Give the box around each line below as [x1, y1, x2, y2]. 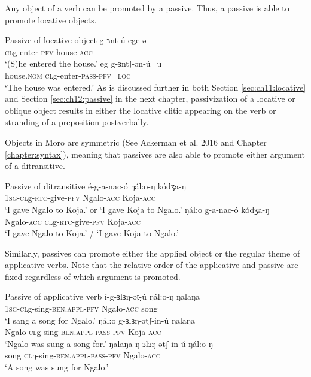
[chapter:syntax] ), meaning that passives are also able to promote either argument [5, 147, 305, 160]
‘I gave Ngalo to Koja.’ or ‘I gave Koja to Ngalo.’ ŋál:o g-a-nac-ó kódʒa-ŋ [5, 203, 270, 215]
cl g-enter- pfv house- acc [5, 45, 93, 58]
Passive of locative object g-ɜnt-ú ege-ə [5, 34, 147, 46]
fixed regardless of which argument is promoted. [5, 270, 181, 282]
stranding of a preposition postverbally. [5, 116, 149, 128]
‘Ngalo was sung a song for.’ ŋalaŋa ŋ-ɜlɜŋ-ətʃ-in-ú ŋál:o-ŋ [5, 337, 213, 349]
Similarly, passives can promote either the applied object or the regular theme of [5, 246, 300, 259]
